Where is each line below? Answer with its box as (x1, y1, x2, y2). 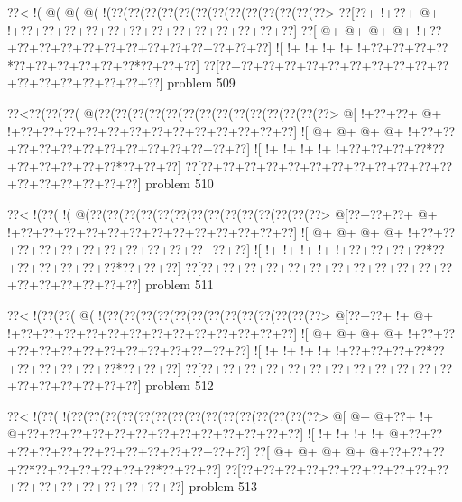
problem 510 (145, 174, 214, 193)
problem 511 (145, 275, 214, 294)
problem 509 (167, 73, 236, 92)
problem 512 (145, 376, 214, 395)
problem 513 (189, 477, 257, 496)
